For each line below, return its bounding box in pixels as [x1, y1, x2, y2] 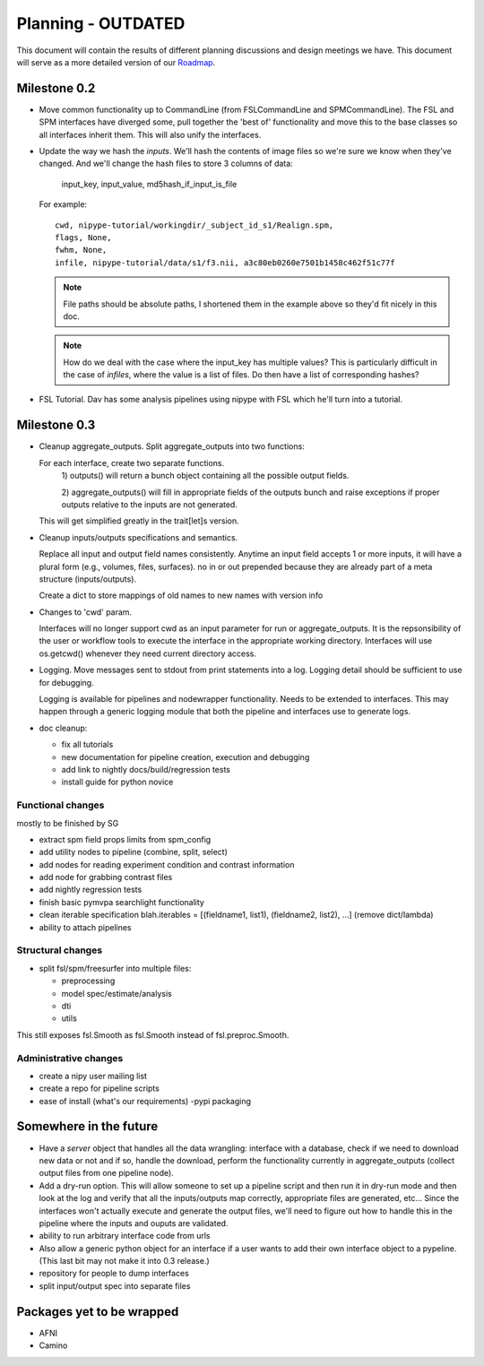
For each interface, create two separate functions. [39, 457, 225, 468]
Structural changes [16, 944, 103, 956]
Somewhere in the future [16, 1119, 159, 1134]
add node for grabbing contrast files [39, 872, 173, 883]
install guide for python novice [61, 776, 174, 788]
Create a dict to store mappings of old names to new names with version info [39, 590, 324, 601]
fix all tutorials [61, 739, 114, 750]
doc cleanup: [39, 722, 88, 733]
